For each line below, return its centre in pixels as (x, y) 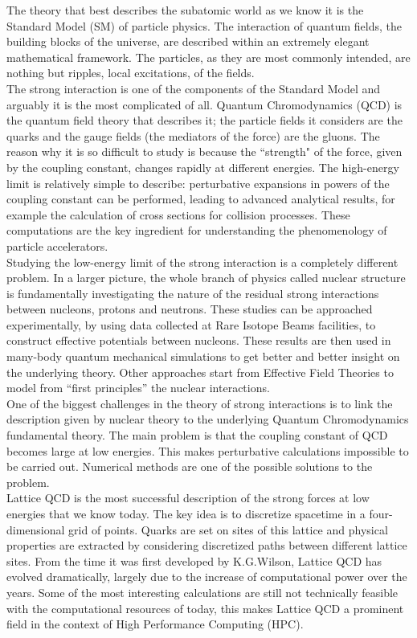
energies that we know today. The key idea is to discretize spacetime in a (186, 513)
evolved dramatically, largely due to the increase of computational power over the (207, 577)
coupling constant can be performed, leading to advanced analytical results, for (201, 199)
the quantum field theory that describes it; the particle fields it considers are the (204, 120)
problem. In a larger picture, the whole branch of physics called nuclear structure (206, 278)
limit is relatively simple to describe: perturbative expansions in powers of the (198, 183)
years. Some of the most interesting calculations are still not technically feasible (202, 592)
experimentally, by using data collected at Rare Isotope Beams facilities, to (191, 324)
